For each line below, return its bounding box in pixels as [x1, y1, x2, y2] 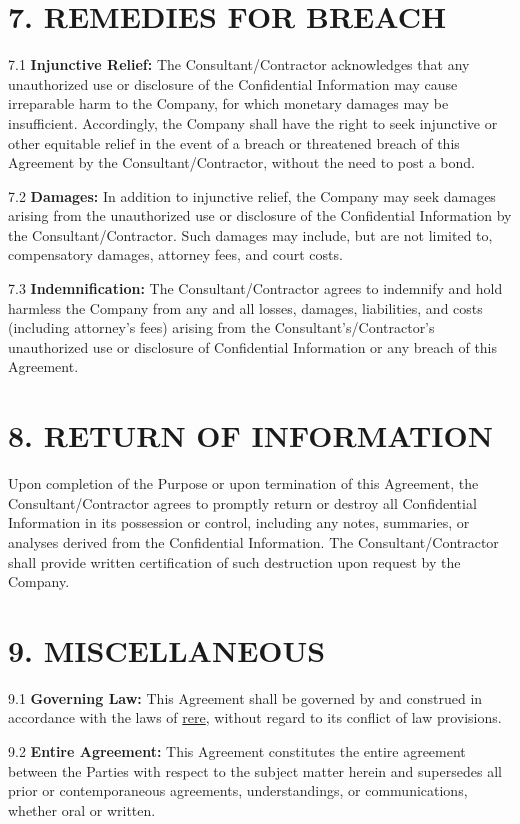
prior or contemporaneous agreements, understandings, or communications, [8, 780, 468, 801]
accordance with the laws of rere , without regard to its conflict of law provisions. [8, 707, 502, 728]
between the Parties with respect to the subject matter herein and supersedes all [8, 760, 502, 781]
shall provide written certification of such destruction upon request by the [8, 551, 461, 572]
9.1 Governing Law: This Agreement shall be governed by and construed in [8, 687, 483, 708]
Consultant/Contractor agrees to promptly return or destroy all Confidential [8, 492, 477, 513]
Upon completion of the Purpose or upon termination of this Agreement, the [8, 473, 479, 494]
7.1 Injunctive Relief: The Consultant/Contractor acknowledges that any [8, 54, 470, 75]
